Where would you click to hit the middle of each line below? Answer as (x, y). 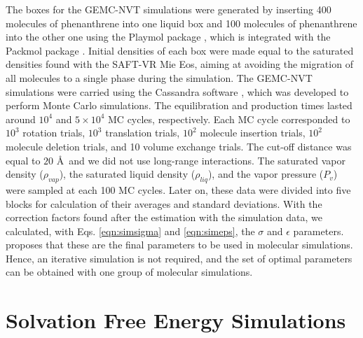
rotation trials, (54, 133)
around (21, 119)
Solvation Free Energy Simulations (176, 320)
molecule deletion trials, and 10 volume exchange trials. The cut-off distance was (179, 146)
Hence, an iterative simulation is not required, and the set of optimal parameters (179, 258)
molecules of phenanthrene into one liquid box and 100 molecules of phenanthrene (181, 23)
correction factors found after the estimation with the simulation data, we (164, 217)
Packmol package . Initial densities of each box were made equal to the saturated (180, 50)
